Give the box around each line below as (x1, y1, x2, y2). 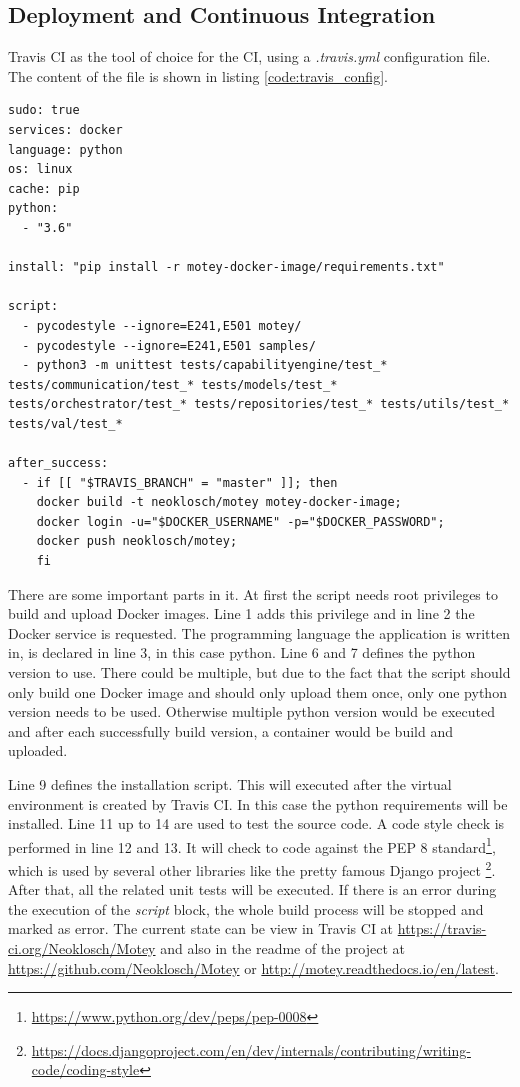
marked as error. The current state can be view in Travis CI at (8, 918, 394, 939)
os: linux (8, 162, 73, 177)
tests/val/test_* (8, 416, 123, 431)
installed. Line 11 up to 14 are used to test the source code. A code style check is (8, 813, 505, 834)
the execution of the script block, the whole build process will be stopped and (8, 898, 484, 919)
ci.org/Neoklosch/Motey (8, 938, 156, 959)
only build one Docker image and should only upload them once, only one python (8, 681, 507, 702)
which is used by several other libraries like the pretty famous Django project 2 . (8, 857, 496, 880)
